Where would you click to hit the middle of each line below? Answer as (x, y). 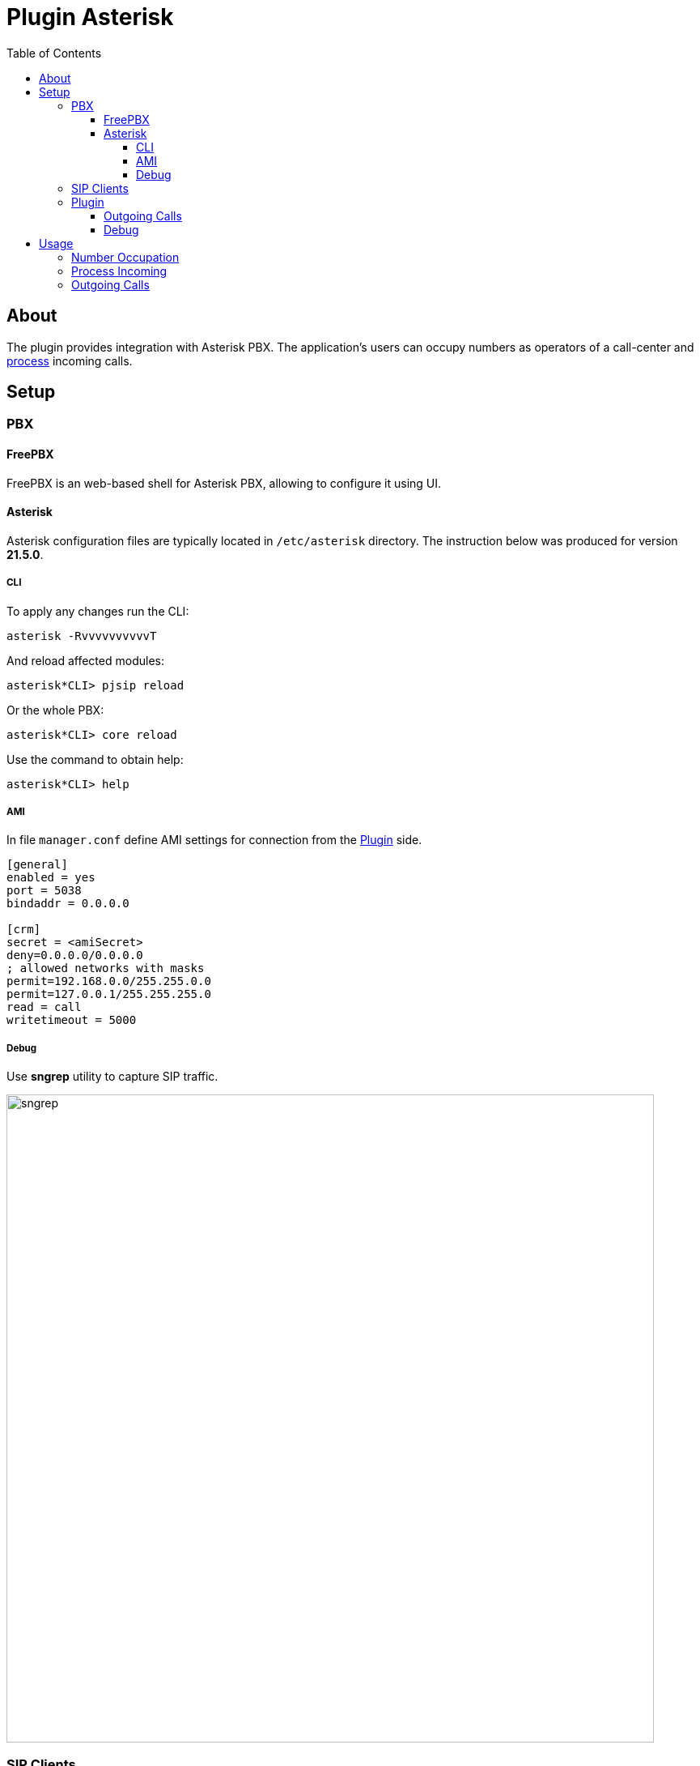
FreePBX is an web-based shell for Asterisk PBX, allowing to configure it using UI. (224, 483)
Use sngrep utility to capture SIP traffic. (112, 1077)
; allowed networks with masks (106, 968)
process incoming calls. (70, 360)
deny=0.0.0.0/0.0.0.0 (75, 956)
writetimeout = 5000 (72, 1020)
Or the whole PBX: (55, 710)
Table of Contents (54, 53)
